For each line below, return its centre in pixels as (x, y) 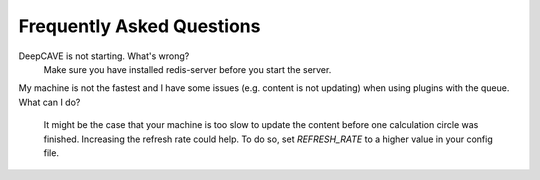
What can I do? (49, 102)
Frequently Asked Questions (139, 26)
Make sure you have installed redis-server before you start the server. (187, 69)
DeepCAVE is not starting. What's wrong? (104, 56)
